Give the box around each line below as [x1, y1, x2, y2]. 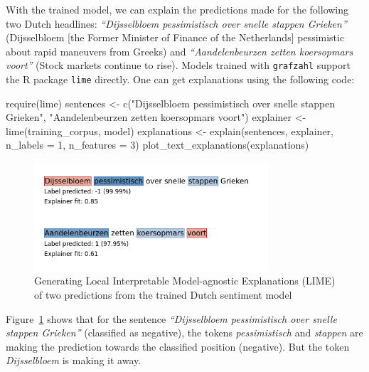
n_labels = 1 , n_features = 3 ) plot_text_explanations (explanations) [6, 137, 309, 152]
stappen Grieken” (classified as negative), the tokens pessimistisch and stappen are [6, 325, 363, 340]
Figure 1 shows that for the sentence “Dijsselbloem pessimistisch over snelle [6, 311, 337, 326]
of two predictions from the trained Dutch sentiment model [34, 287, 292, 302]
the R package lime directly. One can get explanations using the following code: [6, 72, 355, 87]
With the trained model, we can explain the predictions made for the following [6, 2, 349, 16]
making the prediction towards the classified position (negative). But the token [6, 339, 350, 354]
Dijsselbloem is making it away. [6, 353, 141, 368]
